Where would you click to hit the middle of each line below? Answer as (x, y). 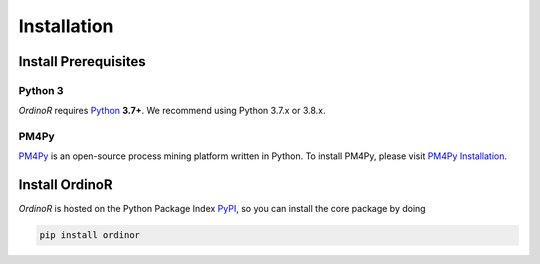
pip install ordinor (89, 235)
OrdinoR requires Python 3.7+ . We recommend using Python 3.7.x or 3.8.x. (172, 111)
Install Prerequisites (82, 61)
